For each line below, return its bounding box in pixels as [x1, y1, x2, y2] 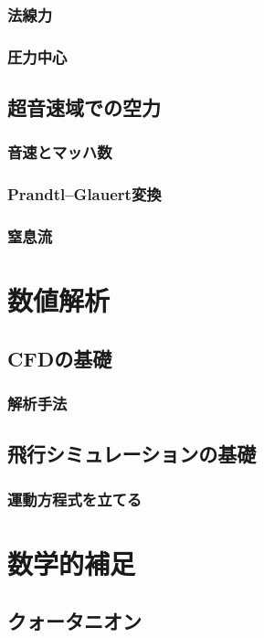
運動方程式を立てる [7, 487, 143, 510]
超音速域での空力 [7, 93, 161, 122]
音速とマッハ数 [7, 141, 112, 164]
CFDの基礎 [7, 344, 112, 372]
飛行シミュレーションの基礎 [7, 440, 257, 468]
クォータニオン [7, 607, 142, 635]
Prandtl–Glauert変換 [7, 183, 162, 206]
